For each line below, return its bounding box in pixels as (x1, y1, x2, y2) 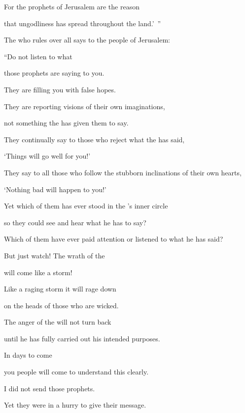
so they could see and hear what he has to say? (4, 217, 146, 227)
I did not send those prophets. (4, 383, 95, 393)
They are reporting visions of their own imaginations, (4, 101, 165, 111)
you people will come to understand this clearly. (4, 367, 149, 377)
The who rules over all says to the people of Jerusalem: (4, 35, 170, 45)
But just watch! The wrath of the (4, 250, 105, 260)
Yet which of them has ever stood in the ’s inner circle (4, 201, 168, 211)
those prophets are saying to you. (4, 68, 105, 78)
